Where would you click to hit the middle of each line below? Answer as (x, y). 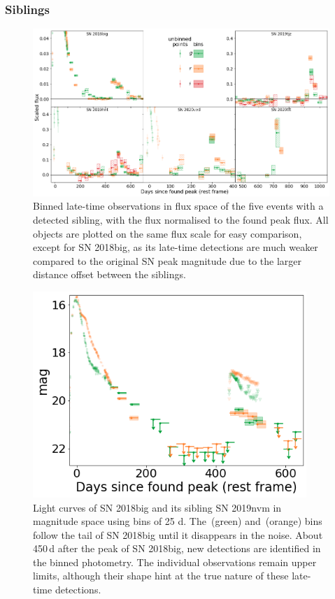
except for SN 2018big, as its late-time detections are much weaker (176, 247)
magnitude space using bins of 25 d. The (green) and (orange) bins (178, 521)
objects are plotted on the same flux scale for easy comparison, (167, 233)
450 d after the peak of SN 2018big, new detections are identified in (177, 548)
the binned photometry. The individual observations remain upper (175, 562)
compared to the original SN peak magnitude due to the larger (167, 260)
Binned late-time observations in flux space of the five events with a (178, 206)
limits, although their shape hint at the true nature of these (161, 576)
